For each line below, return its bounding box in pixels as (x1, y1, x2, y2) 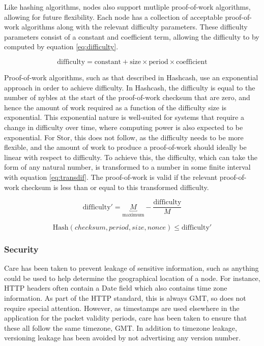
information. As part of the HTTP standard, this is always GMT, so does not (4, 293, 246, 303)
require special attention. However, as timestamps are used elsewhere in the (4, 302, 240, 313)
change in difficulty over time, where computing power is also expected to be (4, 121, 243, 132)
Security (4, 242, 39, 255)
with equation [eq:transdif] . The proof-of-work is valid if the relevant (4, 171, 218, 182)
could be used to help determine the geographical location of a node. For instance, (4, 272, 260, 283)
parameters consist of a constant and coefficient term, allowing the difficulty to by (4, 31, 259, 42)
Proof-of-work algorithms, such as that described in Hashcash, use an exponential (4, 72, 258, 82)
